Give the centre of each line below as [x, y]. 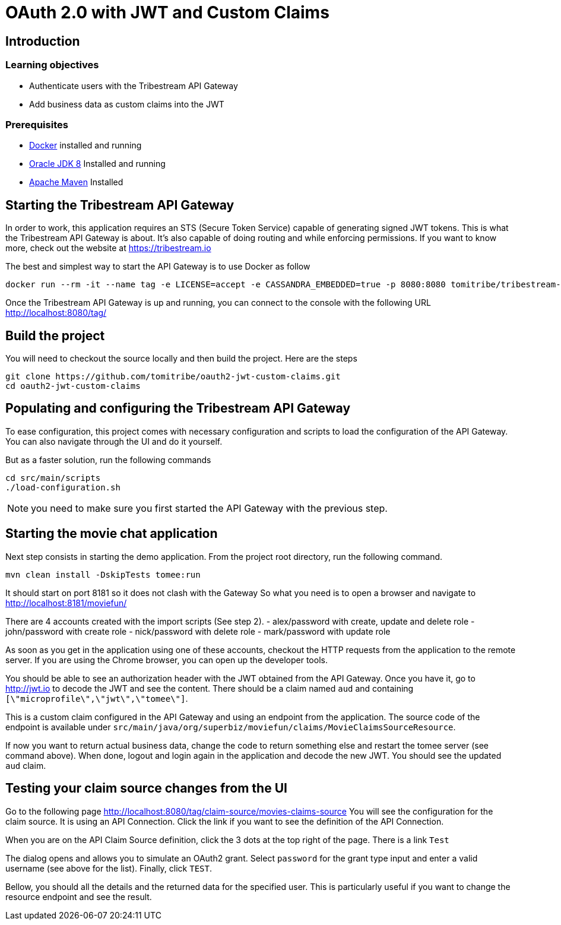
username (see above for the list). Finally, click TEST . [109, 868]
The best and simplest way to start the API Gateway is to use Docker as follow [158, 267]
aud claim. [26, 765]
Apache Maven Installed [76, 182]
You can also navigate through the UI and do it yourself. [114, 441]
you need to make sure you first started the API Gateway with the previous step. [209, 508]
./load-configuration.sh [63, 487]
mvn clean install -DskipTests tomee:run [103, 574]
